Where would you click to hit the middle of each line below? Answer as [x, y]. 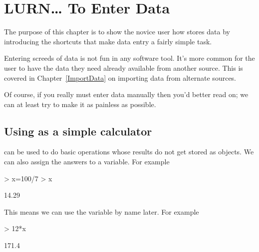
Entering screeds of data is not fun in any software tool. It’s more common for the [129, 58]
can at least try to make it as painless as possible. [80, 104]
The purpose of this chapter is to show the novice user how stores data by [117, 32]
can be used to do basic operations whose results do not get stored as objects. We [129, 152]
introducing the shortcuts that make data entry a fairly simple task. [108, 41]
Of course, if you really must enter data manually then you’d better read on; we [126, 94]
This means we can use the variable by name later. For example [102, 211]
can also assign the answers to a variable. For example [87, 162]
